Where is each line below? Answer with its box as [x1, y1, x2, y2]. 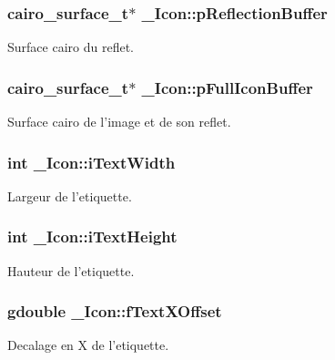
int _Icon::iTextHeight [7, 225, 178, 248]
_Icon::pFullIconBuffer [141, 76, 313, 98]
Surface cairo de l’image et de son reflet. [7, 112, 231, 131]
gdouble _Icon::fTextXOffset [7, 300, 222, 323]
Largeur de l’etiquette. [7, 186, 132, 205]
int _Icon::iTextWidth [7, 150, 176, 173]
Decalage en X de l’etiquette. [7, 335, 169, 355]
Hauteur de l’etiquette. [7, 261, 135, 280]
